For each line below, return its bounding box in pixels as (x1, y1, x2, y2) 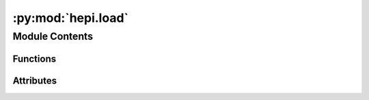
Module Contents (12, 30, 94, 42)
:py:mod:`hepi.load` (12, 10, 129, 25)
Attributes (12, 75, 57, 86)
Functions (12, 53, 57, 64)
